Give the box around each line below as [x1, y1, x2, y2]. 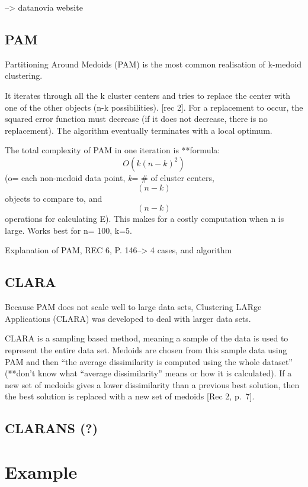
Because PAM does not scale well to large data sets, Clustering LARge [5, 301, 262, 313]
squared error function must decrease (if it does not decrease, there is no [5, 112, 268, 125]
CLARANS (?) [5, 419, 98, 437]
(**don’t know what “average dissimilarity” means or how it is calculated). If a [5, 367, 292, 379]
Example [5, 459, 78, 483]
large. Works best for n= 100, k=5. [5, 224, 132, 236]
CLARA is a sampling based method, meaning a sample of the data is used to [5, 332, 288, 344]
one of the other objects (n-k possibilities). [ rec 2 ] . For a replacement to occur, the [5, 101, 303, 113]
